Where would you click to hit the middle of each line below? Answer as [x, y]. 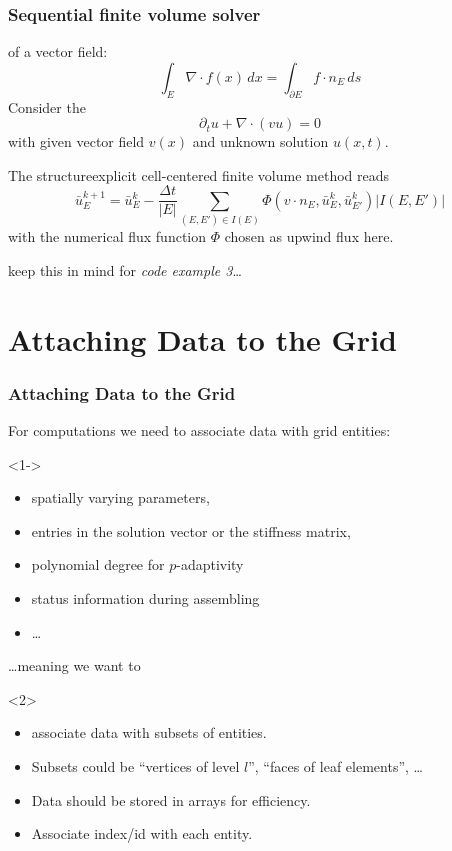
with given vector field [76, 141]
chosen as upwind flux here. [309, 236]
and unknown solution [260, 141]
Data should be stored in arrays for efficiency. [171, 799]
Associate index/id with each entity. [142, 833]
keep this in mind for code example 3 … [125, 269]
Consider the [47, 106]
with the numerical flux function [107, 236]
